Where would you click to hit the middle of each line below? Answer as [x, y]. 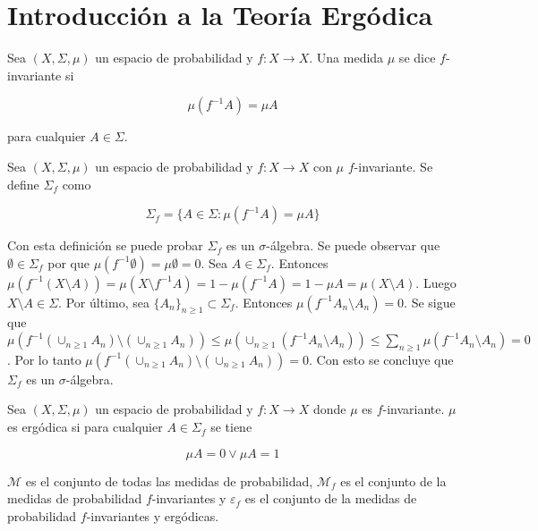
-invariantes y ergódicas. [153, 515]
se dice [417, 58]
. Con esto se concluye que [381, 359]
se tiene [231, 427]
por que [68, 262]
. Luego [436, 282]
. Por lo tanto [44, 359]
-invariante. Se [393, 166]
